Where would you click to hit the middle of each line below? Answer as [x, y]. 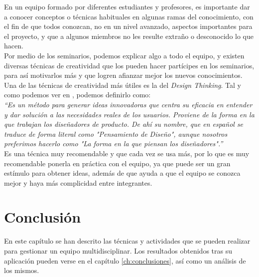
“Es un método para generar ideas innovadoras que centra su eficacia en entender [128, 104]
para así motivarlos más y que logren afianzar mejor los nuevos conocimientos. [123, 75]
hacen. [14, 46]
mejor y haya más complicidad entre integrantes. [78, 182]
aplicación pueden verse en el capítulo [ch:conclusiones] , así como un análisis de [125, 260]
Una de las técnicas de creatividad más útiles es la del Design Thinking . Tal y [123, 85]
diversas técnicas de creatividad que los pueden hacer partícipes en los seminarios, [129, 65]
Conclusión [43, 217]
